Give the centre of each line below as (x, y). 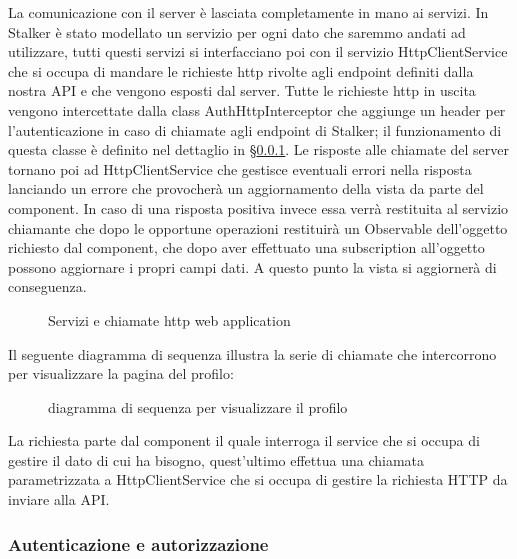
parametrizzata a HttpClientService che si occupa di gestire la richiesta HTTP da (258, 479)
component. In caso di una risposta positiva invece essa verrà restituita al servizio (258, 207)
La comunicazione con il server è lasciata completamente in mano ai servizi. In (248, 12)
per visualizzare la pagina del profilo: (121, 373)
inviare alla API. (59, 499)
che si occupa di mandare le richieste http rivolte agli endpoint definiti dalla (241, 70)
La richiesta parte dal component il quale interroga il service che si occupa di (244, 440)
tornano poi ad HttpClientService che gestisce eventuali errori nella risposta (240, 168)
